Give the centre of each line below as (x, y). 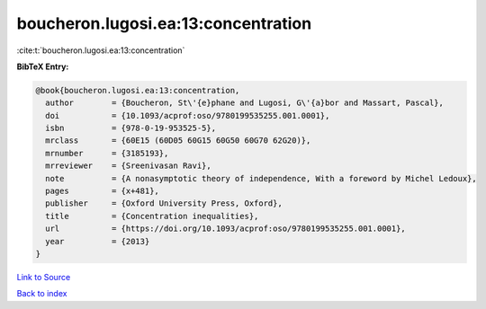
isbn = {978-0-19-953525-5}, (130, 128)
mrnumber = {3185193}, (107, 153)
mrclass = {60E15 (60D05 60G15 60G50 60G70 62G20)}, (178, 141)
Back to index (42, 294)
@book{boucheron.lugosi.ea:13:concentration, (138, 90)
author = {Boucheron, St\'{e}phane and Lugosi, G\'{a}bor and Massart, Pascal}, (245, 103)
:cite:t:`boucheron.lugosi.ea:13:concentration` (101, 50)
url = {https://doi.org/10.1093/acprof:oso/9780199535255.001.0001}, (226, 229)
